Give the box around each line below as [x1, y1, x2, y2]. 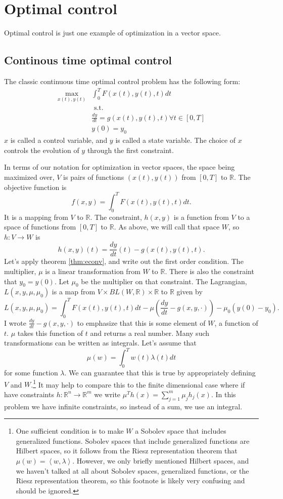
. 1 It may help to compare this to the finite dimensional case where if [31, 377, 245, 390]
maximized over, [4, 172, 55, 182]
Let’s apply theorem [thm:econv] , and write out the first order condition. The [4, 256, 244, 266]
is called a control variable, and [10, 135, 108, 145]
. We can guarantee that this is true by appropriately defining [64, 367, 256, 377]
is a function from [173, 211, 229, 222]
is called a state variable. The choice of [115, 135, 236, 145]
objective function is [4, 181, 67, 192]
